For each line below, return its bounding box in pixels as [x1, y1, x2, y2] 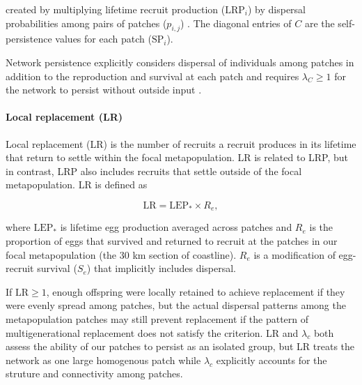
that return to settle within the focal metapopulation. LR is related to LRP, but [6, 150, 349, 165]
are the [304, 15, 335, 30]
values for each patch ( [55, 31, 152, 46]
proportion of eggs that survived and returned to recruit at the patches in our [6, 233, 338, 248]
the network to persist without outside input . [6, 82, 202, 97]
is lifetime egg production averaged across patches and [60, 220, 292, 234]
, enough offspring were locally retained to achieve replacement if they [46, 284, 345, 299]
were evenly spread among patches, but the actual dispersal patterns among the [6, 298, 346, 312]
